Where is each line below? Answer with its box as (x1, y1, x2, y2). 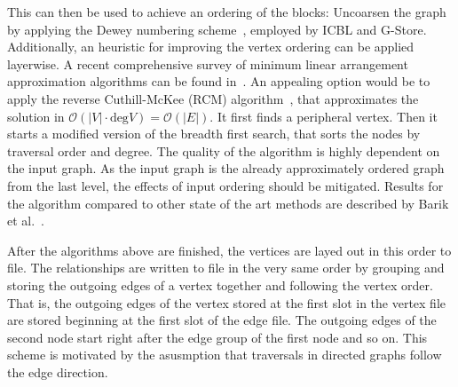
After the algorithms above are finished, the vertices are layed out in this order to (7, 241, 452, 259)
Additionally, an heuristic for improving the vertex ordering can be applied (7, 37, 415, 56)
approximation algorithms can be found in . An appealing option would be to (7, 72, 430, 91)
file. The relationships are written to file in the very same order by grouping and (7, 258, 445, 277)
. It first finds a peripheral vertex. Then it (209, 107, 438, 125)
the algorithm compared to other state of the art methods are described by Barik (7, 193, 449, 212)
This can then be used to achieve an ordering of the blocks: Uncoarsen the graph (7, 3, 446, 20)
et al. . (7, 211, 45, 230)
